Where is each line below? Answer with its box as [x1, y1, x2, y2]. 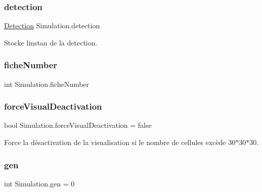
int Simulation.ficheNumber [4, 78, 90, 89]
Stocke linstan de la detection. [4, 37, 98, 47]
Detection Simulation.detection [4, 20, 100, 31]
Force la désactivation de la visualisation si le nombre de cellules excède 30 [4, 137, 236, 148]
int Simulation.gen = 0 [4, 178, 75, 188]
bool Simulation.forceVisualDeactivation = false [4, 120, 152, 130]
